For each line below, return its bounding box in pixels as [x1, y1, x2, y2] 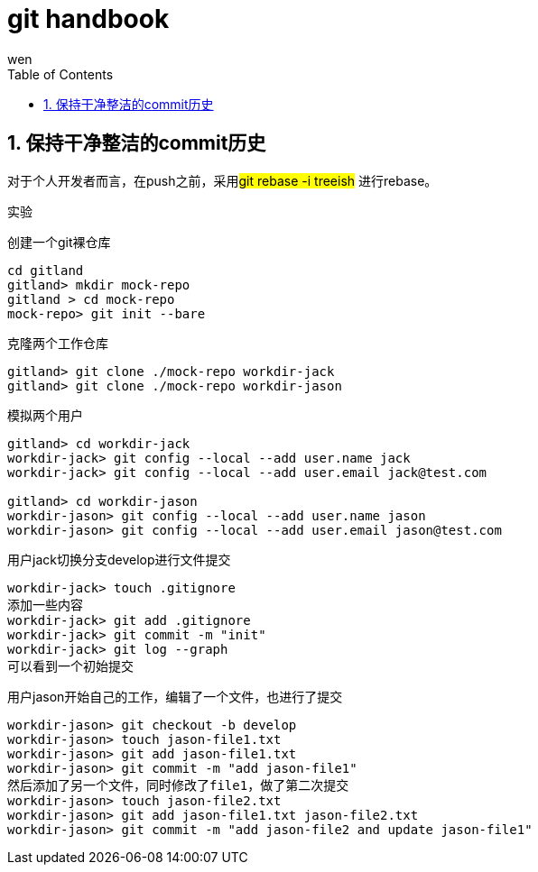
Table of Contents [7, 66, 114, 82]
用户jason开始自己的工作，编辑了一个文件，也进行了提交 [7, 688, 343, 704]
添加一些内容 [7, 597, 83, 612]
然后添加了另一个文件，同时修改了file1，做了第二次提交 [7, 777, 349, 793]
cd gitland [7, 262, 84, 278]
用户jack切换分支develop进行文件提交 [7, 551, 231, 567]
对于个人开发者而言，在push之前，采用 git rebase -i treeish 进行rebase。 [7, 172, 438, 188]
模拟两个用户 [7, 407, 83, 423]
